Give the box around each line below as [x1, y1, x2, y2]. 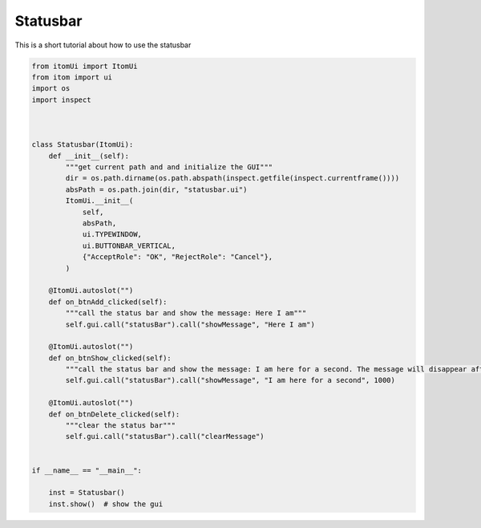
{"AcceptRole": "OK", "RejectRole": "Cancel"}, [82, 253, 273, 262]
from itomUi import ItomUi [31, 61, 138, 71]
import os [31, 84, 71, 93]
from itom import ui [31, 72, 112, 82]
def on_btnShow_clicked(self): [48, 353, 172, 363]
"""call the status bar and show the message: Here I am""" [65, 309, 307, 318]
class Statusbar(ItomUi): [31, 140, 134, 149]
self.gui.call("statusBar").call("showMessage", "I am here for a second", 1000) [65, 376, 396, 385]
